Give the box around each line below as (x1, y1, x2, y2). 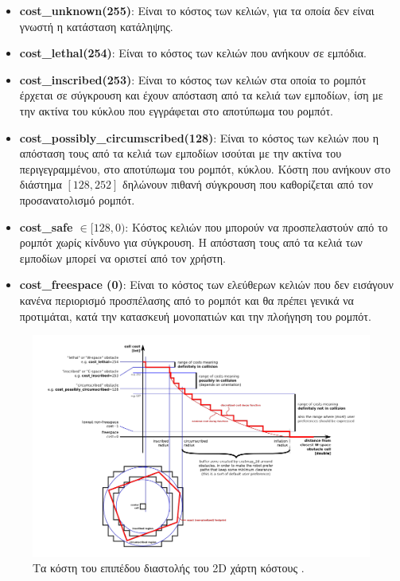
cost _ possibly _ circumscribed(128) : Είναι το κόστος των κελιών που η (19, 129, 379, 146)
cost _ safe (19, 218, 73, 235)
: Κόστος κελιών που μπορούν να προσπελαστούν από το (125, 218, 388, 235)
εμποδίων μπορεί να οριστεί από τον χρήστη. (19, 249, 226, 266)
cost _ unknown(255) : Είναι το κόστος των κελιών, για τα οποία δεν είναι (19, 2, 375, 18)
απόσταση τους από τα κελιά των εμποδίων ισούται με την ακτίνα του (19, 145, 342, 162)
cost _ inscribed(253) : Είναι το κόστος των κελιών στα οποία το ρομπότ (19, 71, 367, 88)
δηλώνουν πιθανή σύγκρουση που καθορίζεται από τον (122, 176, 374, 193)
